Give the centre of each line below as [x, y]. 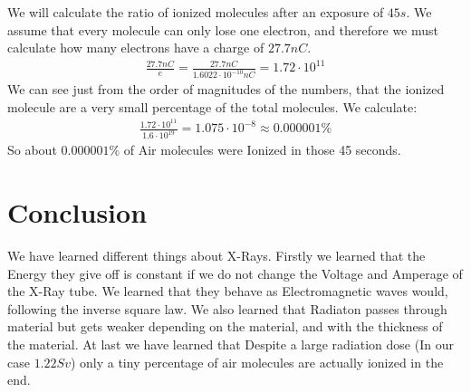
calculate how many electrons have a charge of [136, 48]
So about [32, 150]
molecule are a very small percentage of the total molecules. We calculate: [212, 106]
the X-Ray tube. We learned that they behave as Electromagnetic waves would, [228, 291]
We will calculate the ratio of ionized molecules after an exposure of [196, 12]
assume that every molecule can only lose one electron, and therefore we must [223, 29]
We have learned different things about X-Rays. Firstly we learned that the [216, 256]
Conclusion [77, 212]
